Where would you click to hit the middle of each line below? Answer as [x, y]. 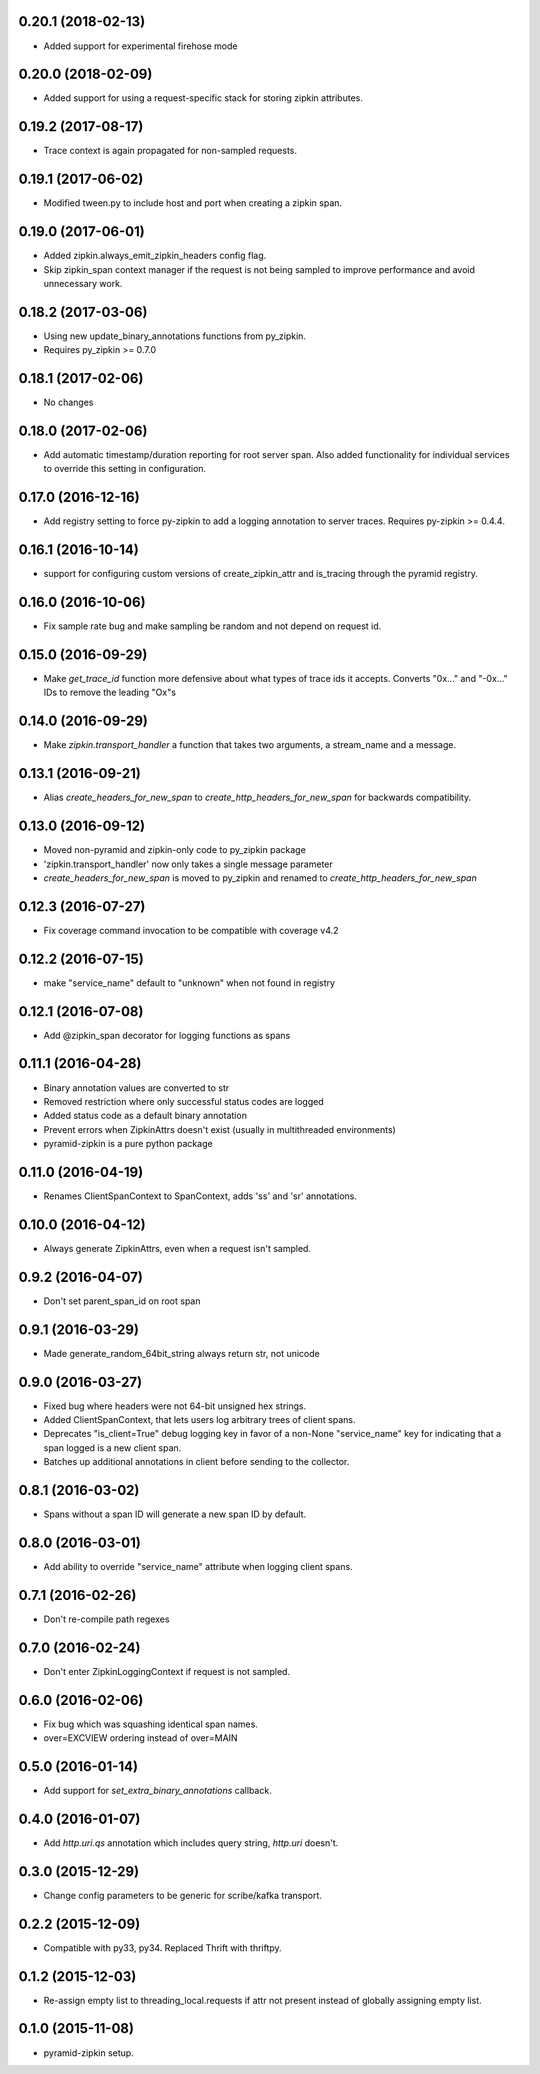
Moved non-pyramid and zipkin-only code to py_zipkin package [175, 850]
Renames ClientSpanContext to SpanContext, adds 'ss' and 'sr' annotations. [200, 1196]
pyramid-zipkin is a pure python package [128, 1144]
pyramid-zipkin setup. [88, 2052]
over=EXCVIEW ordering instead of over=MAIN [141, 1738]
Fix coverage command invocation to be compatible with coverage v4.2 [191, 930]
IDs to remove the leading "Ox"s [110, 692]
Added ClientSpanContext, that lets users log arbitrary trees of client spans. [199, 1420]
